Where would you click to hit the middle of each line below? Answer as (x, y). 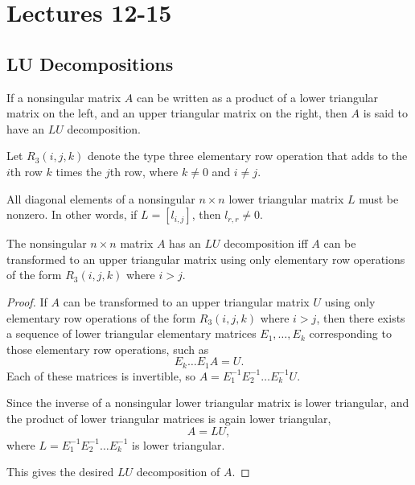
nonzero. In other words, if (72, 214)
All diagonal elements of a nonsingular (101, 198)
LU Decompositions (90, 63)
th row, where (144, 171)
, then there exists (361, 317)
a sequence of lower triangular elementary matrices (131, 333)
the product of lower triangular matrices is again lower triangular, (169, 418)
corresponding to (350, 333)
